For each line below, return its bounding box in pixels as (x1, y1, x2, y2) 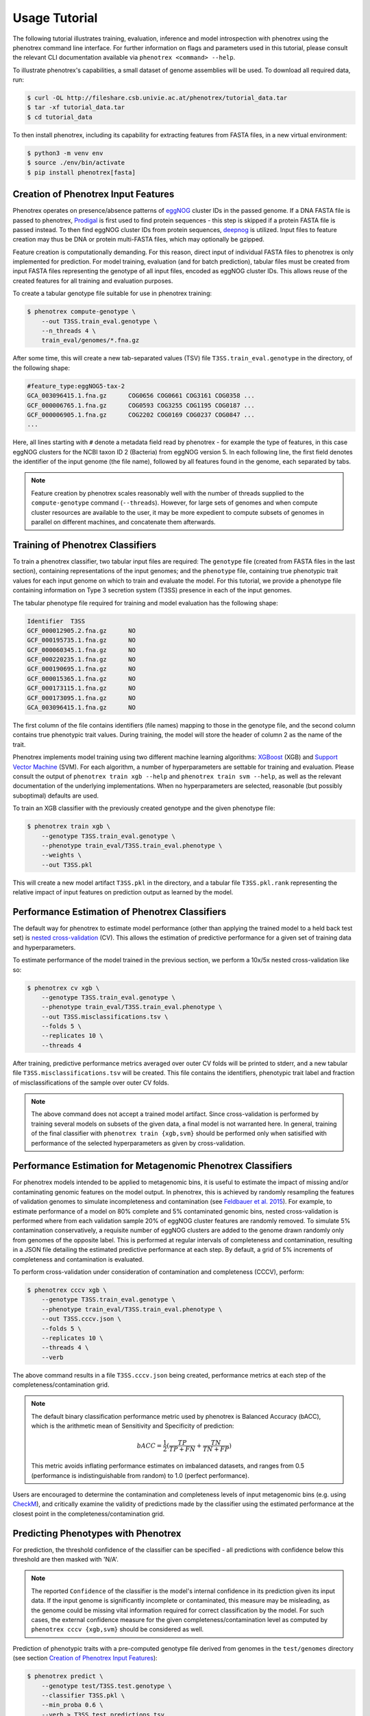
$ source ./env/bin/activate (27, 159, 125, 167)
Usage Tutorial (12, 10, 98, 25)
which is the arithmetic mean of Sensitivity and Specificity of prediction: (31, 1422, 234, 1430)
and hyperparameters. (12, 943, 76, 951)
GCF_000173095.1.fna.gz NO (27, 694, 136, 702)
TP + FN (169, 1446, 196, 1453)
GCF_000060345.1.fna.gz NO (27, 646, 136, 653)
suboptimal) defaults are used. (12, 791, 99, 800)
